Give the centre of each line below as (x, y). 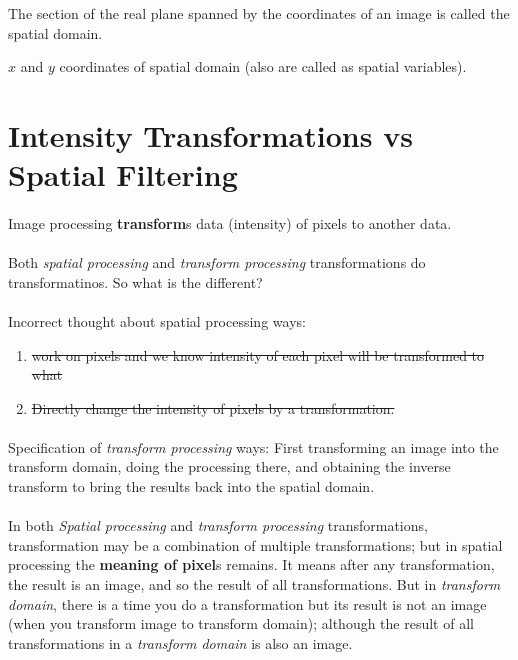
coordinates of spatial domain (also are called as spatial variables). (263, 66)
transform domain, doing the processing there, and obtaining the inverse (229, 466)
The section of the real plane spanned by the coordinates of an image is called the (259, 13)
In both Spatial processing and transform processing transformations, (218, 525)
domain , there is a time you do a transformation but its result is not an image (247, 603)
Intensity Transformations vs (210, 134)
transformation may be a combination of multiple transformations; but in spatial (255, 544)
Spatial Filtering (123, 174)
